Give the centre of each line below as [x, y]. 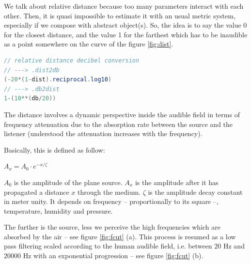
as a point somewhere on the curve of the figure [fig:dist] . [89, 44]
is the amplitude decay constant [195, 192]
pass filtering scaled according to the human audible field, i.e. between [108, 246]
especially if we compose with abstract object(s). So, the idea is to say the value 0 [125, 25]
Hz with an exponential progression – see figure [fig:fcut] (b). [113, 256]
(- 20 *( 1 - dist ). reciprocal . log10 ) [58, 80]
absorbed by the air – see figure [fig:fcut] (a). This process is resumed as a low [120, 236]
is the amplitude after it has [177, 182]
